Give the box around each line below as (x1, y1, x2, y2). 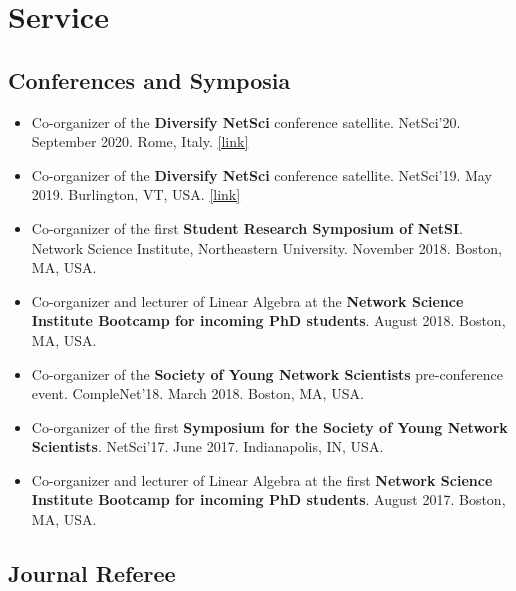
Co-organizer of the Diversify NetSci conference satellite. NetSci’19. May (31, 164, 492, 185)
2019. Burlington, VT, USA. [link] (31, 184, 241, 205)
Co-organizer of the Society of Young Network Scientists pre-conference (31, 363, 503, 384)
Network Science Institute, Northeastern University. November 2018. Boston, (31, 237, 502, 258)
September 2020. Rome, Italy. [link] (31, 131, 249, 152)
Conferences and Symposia (8, 64, 291, 95)
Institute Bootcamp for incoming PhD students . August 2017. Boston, (31, 489, 506, 510)
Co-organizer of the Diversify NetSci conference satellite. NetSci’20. (31, 111, 461, 132)
